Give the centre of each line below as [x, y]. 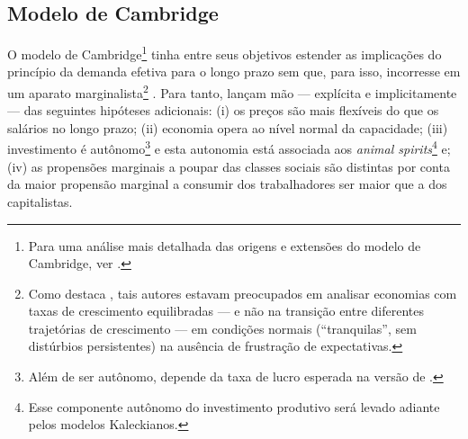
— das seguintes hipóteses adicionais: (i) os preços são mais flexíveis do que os [223, 110]
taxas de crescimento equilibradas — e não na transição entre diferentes [226, 311]
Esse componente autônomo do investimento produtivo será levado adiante [234, 406]
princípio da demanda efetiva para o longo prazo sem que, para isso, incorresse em [234, 72]
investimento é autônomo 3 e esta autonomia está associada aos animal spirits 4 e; [229, 148]
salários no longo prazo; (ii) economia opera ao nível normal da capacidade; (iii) [228, 127]
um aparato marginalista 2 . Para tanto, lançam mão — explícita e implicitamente [232, 91]
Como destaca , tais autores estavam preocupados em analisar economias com [243, 293]
